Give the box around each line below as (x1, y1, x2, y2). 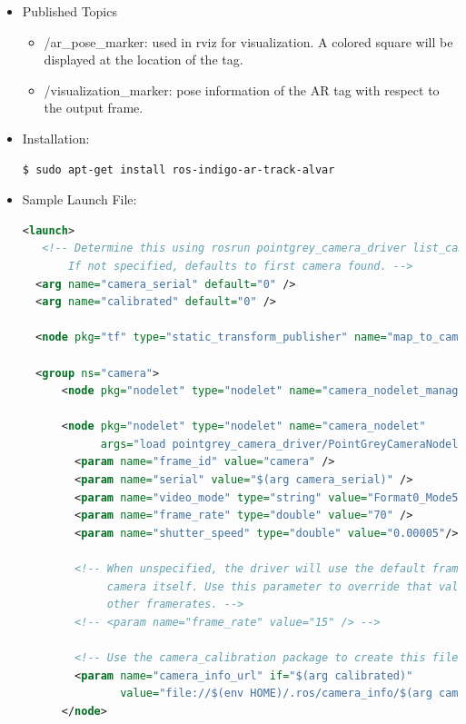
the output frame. (44, 98, 144, 117)
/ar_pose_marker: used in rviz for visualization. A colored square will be (44, 32, 453, 51)
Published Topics (22, 2, 117, 20)
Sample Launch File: (22, 190, 137, 209)
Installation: (22, 128, 90, 147)
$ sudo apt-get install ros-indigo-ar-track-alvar (22, 163, 335, 176)
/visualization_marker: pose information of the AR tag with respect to (44, 80, 440, 99)
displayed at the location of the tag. (44, 50, 243, 69)
